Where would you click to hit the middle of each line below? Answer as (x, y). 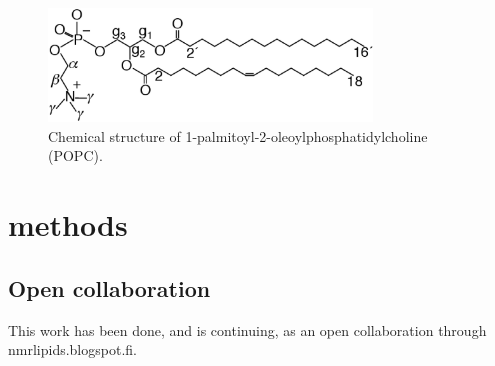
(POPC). (75, 155)
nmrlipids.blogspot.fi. (72, 349)
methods (68, 224)
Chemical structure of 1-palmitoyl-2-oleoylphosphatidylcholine (238, 135)
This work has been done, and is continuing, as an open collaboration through (247, 329)
